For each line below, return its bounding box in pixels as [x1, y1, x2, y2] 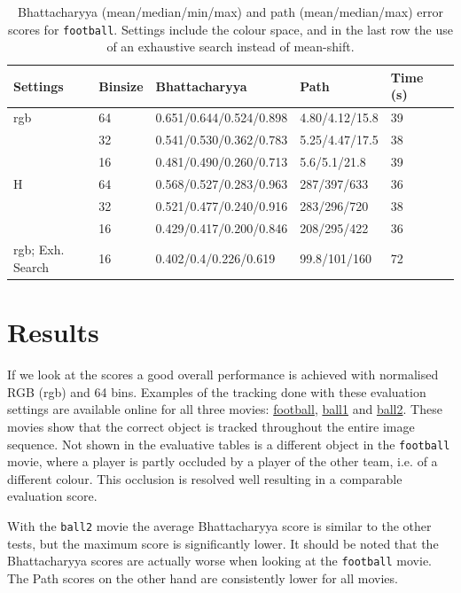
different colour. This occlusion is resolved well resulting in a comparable [7, 469, 402, 488]
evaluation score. [7, 487, 98, 505]
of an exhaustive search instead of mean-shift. [106, 37, 355, 56]
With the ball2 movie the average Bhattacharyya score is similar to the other [7, 516, 432, 534]
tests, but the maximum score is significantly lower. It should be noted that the [7, 534, 439, 552]
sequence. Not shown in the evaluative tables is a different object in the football [7, 434, 450, 453]
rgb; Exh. [13, 240, 65, 259]
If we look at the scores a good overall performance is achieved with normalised [7, 365, 439, 384]
